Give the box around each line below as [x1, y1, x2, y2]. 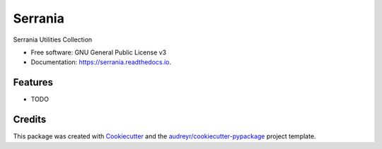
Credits [13, 114, 47, 126]
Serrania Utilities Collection [13, 35, 93, 44]
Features [13, 76, 53, 88]
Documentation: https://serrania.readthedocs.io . [30, 58, 172, 66]
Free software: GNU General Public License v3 [30, 48, 167, 56]
